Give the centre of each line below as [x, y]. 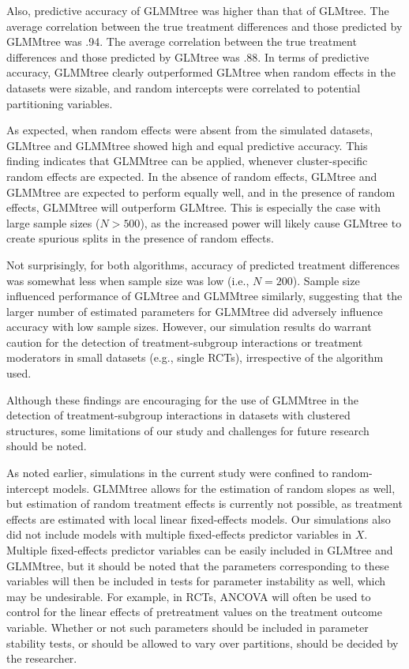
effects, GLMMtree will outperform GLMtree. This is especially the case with [193, 207]
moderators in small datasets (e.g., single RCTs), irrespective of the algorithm [195, 357]
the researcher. [42, 658]
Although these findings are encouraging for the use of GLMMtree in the [182, 399]
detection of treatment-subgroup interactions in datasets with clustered [178, 415]
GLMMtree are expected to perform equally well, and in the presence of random [201, 192]
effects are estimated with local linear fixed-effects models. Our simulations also [199, 519]
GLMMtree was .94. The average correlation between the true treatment [182, 41]
